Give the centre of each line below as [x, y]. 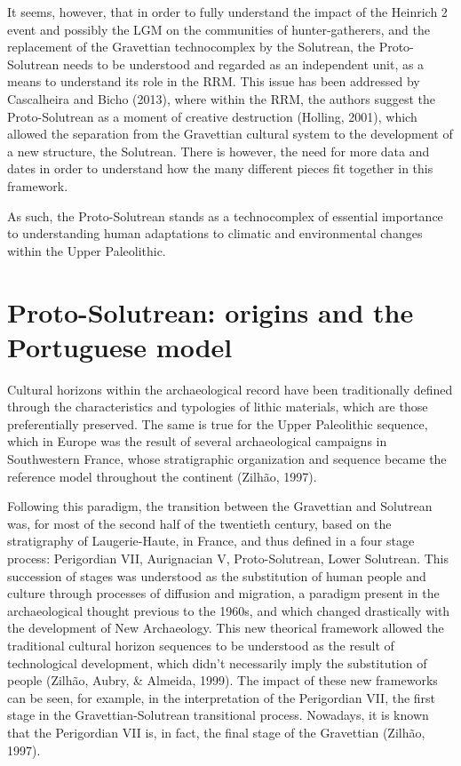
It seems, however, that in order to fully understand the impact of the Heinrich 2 [227, 12]
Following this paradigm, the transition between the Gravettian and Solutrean [220, 506]
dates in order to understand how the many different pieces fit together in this [220, 168]
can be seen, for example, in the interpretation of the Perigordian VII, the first [222, 697]
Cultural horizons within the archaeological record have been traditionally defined [230, 389]
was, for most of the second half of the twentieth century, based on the [199, 523]
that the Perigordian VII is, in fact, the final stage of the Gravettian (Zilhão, [216, 732]
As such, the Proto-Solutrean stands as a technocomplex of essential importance [225, 215]
